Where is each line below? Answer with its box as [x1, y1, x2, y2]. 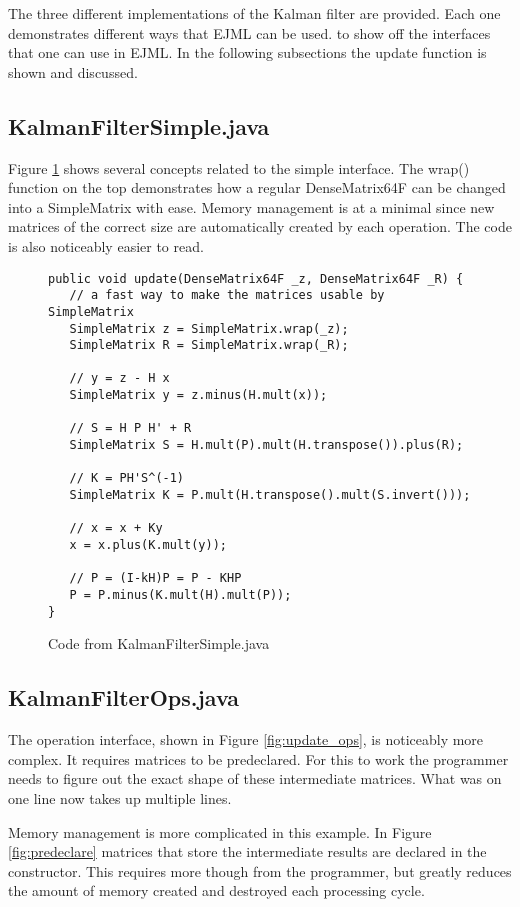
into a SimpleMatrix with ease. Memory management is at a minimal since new [8, 196, 495, 217]
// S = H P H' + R [69, 421, 192, 436]
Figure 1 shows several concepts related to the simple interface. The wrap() [8, 157, 470, 178]
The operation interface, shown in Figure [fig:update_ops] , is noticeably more [8, 729, 484, 750]
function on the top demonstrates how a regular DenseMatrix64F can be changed [8, 177, 506, 198]
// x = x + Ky [69, 521, 163, 536]
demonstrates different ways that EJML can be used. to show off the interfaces [8, 22, 491, 43]
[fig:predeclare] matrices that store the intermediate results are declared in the [8, 841, 487, 862]
